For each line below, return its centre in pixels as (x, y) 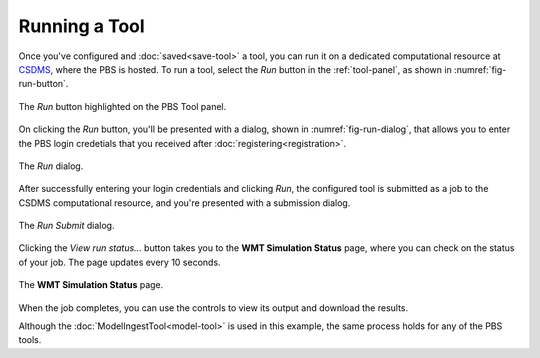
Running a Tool (81, 26)
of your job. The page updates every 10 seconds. (119, 262)
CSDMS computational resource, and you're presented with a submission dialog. (184, 202)
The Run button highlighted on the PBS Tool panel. (122, 106)
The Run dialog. (51, 166)
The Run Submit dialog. (66, 226)
